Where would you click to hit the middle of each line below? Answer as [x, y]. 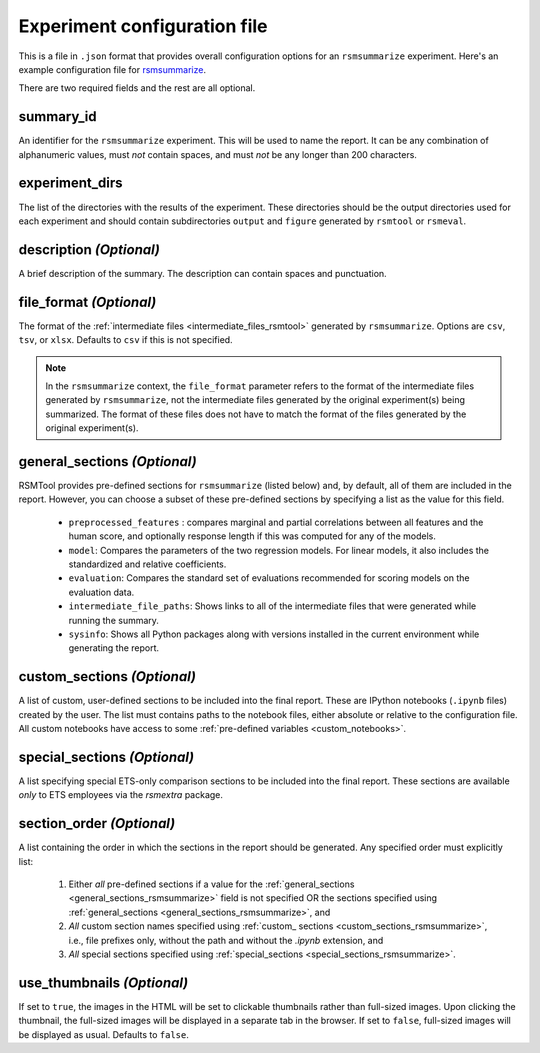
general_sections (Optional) [107, 461]
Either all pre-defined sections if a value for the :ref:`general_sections [211, 884]
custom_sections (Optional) [107, 676]
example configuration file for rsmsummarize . [112, 69]
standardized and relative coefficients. [147, 564]
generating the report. [114, 648]
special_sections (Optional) [106, 756]
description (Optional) [89, 249]
